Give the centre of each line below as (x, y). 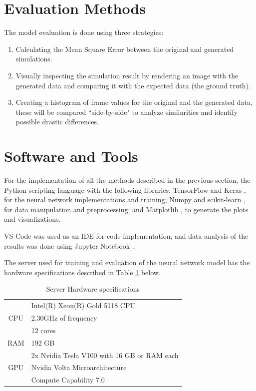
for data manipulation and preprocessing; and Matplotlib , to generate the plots (126, 209)
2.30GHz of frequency (64, 318)
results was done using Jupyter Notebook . (69, 245)
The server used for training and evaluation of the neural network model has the (127, 262)
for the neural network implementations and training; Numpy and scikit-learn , (125, 199)
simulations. (34, 59)
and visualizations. (32, 219)
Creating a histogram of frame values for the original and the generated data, (134, 102)
